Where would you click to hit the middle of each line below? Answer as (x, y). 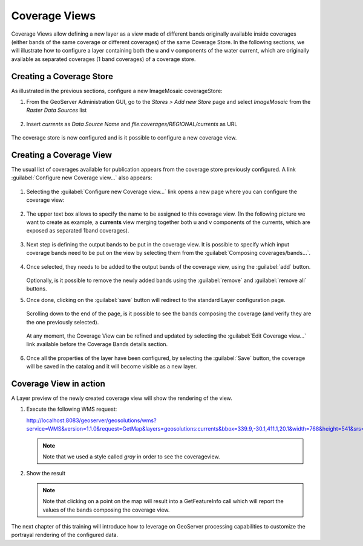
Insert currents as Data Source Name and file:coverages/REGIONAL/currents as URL (132, 124)
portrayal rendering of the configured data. (65, 535)
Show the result (46, 474)
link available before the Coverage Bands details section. (97, 344)
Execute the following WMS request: (72, 409)
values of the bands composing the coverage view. (106, 510)
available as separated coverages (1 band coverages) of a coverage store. (103, 59)
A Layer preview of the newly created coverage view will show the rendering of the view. (122, 398)
